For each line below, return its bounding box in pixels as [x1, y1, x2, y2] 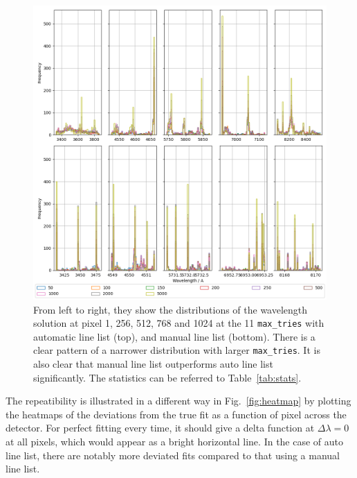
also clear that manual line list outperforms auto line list [33, 357, 273, 371]
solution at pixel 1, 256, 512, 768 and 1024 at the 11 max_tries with [33, 316, 324, 330]
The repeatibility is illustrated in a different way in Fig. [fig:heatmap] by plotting [6, 393, 351, 408]
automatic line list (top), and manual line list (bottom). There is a [33, 329, 315, 343]
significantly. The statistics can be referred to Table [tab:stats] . [33, 370, 302, 384]
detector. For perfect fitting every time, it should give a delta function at [6, 420, 315, 435]
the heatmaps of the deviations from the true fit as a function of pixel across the [6, 407, 347, 421]
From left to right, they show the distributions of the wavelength [33, 302, 308, 316]
